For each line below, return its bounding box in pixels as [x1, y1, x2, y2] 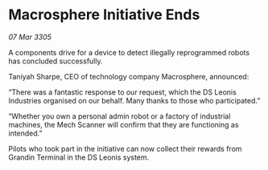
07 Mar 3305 [8, 32, 52, 42]
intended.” [8, 128, 43, 138]
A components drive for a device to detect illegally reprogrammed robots [8, 47, 250, 57]
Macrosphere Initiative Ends [8, 6, 200, 24]
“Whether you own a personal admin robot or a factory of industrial [8, 111, 231, 121]
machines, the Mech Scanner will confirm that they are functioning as [8, 119, 239, 129]
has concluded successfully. [8, 56, 103, 66]
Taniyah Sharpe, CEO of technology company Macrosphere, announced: [8, 71, 249, 81]
